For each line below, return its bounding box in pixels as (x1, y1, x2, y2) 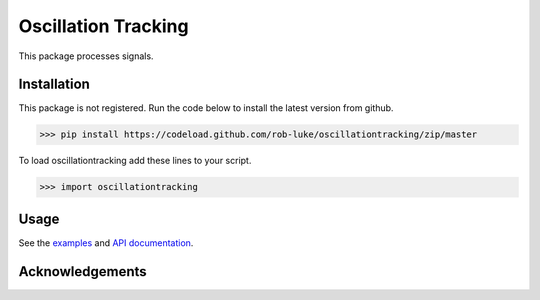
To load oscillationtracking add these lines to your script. (18, 155, 252, 167)
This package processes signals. (18, 50, 154, 62)
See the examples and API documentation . (18, 236, 194, 249)
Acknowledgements (18, 263, 147, 280)
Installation (18, 76, 90, 93)
